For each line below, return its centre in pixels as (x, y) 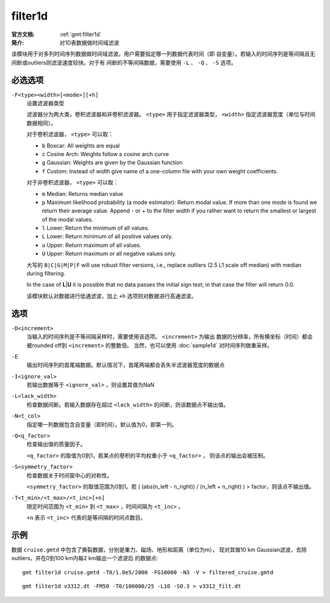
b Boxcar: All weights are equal (81, 145)
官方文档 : (23, 34)
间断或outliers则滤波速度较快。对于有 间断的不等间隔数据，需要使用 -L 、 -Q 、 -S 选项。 (124, 62)
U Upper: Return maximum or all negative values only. (109, 253)
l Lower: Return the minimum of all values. (96, 228)
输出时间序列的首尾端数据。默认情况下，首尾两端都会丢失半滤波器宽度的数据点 (126, 365)
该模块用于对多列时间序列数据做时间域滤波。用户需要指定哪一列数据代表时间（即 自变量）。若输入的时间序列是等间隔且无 (163, 54)
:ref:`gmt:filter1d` (81, 34)
